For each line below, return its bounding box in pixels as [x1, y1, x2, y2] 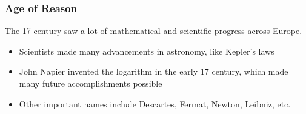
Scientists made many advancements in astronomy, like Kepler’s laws [19, 44, 274, 57]
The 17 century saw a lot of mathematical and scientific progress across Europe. [5, 24, 302, 37]
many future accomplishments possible [19, 77, 162, 89]
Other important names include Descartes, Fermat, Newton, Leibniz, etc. [19, 97, 291, 110]
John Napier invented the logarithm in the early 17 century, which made [19, 65, 288, 78]
